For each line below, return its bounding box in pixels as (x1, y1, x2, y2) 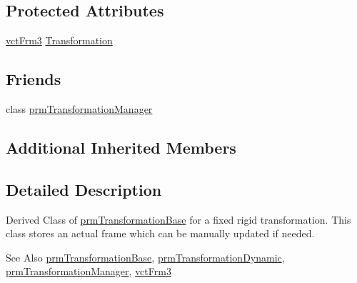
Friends (6, 68, 61, 90)
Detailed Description (6, 178, 162, 200)
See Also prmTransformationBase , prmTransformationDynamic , (6, 249, 285, 264)
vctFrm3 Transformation (6, 33, 113, 48)
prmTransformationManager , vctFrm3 (6, 264, 171, 279)
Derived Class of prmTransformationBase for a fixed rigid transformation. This (6, 212, 351, 227)
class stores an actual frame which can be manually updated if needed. (6, 226, 315, 241)
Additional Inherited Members (6, 136, 236, 158)
